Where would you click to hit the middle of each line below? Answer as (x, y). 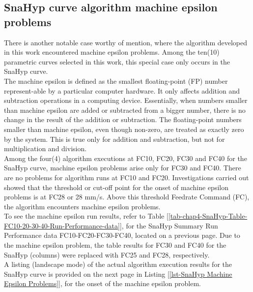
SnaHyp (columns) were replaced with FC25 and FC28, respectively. (107, 254)
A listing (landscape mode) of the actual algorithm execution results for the (118, 264)
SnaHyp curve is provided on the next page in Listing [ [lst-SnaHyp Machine (118, 274)
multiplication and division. (45, 148)
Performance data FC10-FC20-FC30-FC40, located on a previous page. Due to (122, 235)
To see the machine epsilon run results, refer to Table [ (86, 216)
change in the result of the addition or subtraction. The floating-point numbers (123, 119)
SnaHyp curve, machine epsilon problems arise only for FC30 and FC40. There (123, 168)
